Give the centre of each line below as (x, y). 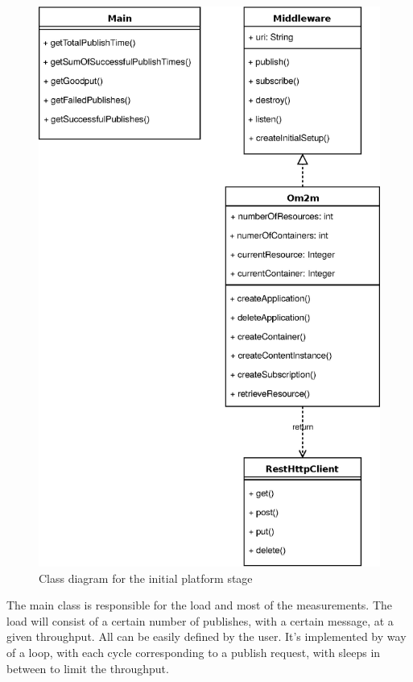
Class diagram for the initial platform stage (146, 578)
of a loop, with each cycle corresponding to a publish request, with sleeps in (194, 653)
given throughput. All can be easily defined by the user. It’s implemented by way (206, 636)
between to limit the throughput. (88, 668)
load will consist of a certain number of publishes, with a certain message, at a (200, 620)
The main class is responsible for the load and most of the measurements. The (200, 605)
